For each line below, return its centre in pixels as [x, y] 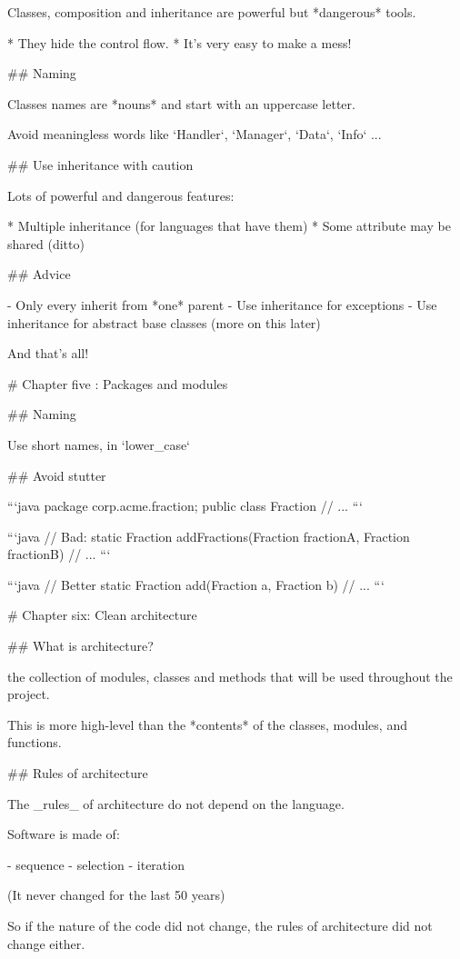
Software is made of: [64, 834]
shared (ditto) [46, 243]
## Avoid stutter [57, 475]
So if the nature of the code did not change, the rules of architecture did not [220, 925]
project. [29, 694]
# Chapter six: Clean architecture [102, 615]
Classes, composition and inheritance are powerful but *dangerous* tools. [212, 12]
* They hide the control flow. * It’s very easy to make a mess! [180, 42]
